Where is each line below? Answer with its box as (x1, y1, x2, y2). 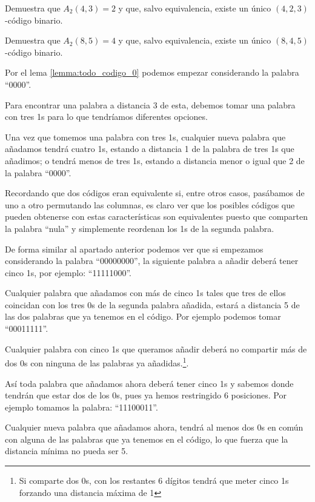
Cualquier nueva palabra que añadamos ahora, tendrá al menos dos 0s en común (5, 421, 303, 434)
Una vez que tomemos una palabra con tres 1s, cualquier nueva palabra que (5, 130, 286, 143)
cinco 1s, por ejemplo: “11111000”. (5, 266, 131, 279)
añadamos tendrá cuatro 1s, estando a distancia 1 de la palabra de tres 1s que (5, 142, 294, 155)
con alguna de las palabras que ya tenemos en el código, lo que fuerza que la (5, 432, 288, 445)
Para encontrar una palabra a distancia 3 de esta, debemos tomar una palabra (5, 98, 296, 111)
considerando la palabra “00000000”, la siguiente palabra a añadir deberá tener (5, 254, 299, 267)
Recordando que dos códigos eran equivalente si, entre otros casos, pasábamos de (5, 187, 305, 199)
